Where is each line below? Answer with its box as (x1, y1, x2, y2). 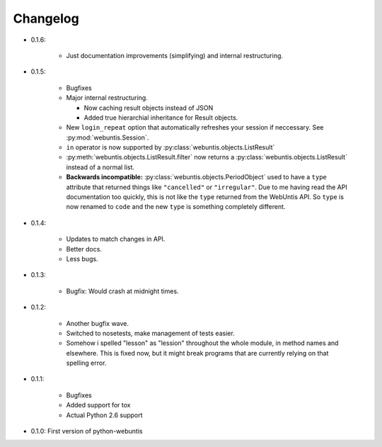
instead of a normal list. (66, 163, 134, 171)
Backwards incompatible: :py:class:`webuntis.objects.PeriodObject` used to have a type (66, 173, 327, 181)
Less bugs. (66, 254, 98, 263)
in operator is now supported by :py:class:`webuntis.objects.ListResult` (66, 143, 275, 152)
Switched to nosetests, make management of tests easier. (66, 329, 235, 337)
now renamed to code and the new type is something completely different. (66, 203, 286, 211)
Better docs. (66, 244, 103, 253)
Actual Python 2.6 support (66, 411, 143, 419)
